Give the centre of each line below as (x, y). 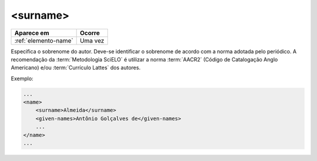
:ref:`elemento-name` (44, 40)
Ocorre (90, 33)
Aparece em (32, 33)
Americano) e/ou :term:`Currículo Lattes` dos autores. (76, 68)
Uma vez (92, 40)
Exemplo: (22, 78)
